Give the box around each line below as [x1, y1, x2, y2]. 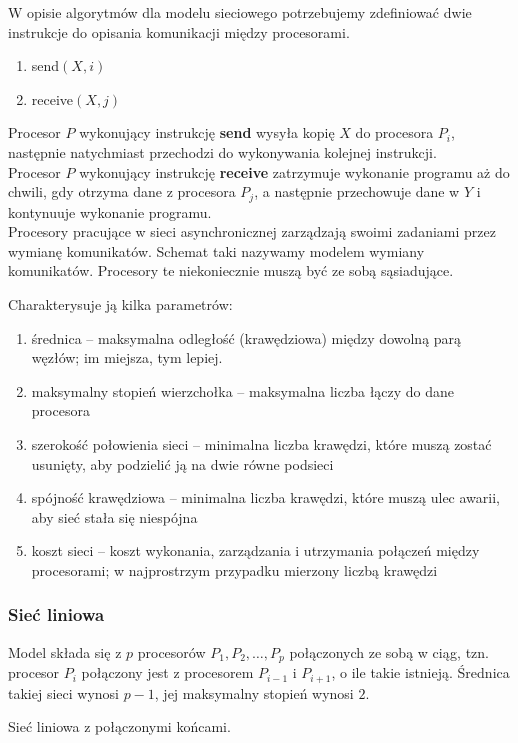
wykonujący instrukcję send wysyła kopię [79, 122, 335, 143]
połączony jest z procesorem [81, 662, 254, 683]
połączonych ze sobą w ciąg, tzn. [289, 641, 489, 662]
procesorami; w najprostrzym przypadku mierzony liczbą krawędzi [31, 559, 438, 580]
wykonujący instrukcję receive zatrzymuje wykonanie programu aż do [79, 161, 510, 182]
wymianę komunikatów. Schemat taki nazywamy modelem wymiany [8, 240, 425, 261]
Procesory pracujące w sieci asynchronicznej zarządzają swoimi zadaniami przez [8, 221, 496, 242]
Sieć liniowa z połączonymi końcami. [8, 716, 231, 737]
